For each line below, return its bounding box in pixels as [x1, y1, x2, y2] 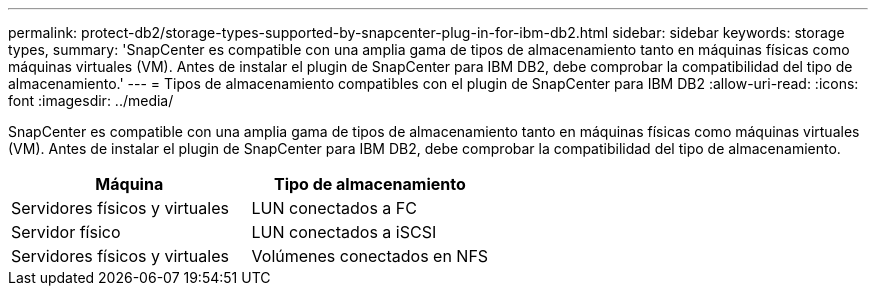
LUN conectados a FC [251, 198, 417, 218]
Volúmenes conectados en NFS [251, 246, 489, 266]
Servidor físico [11, 222, 121, 242]
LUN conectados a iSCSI [251, 222, 437, 242]
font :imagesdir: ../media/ [8, 92, 174, 109]
